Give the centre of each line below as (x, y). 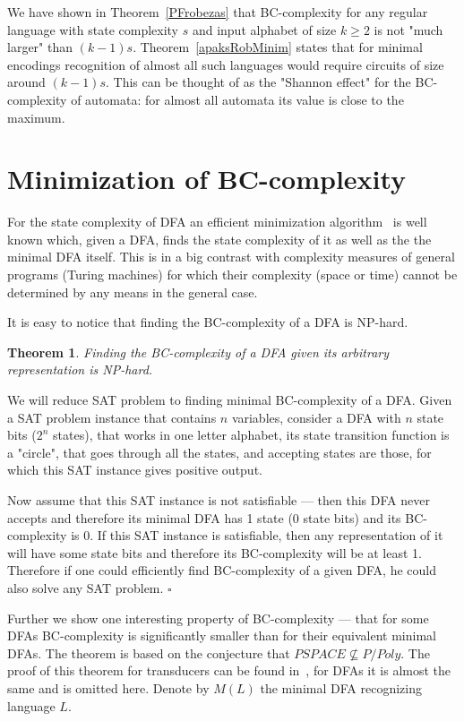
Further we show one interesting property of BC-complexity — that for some (218, 618)
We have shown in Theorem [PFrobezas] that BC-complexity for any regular (218, 12)
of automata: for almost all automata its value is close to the (237, 99)
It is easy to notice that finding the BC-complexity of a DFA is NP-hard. (208, 322)
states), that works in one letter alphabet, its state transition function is (251, 435)
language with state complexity (93, 29)
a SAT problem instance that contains (112, 417)
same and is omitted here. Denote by (108, 687)
